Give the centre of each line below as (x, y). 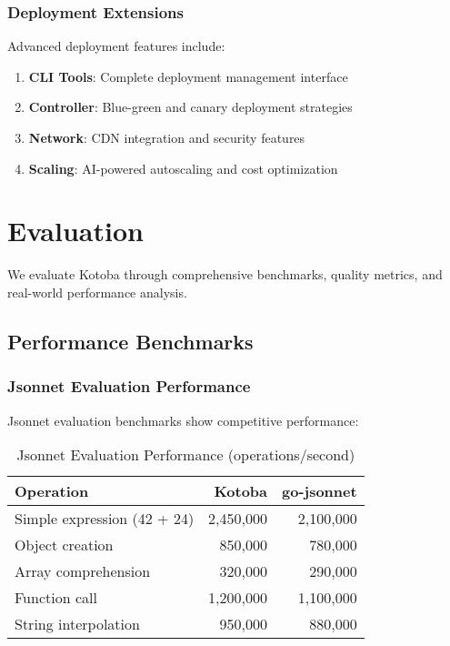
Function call (56, 598)
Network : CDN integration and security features (167, 137)
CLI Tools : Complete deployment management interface (188, 76)
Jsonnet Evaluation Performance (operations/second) (186, 455)
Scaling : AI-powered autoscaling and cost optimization (183, 168)
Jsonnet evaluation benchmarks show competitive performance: (183, 420)
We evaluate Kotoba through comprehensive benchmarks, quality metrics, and (225, 274)
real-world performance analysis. (97, 292)
